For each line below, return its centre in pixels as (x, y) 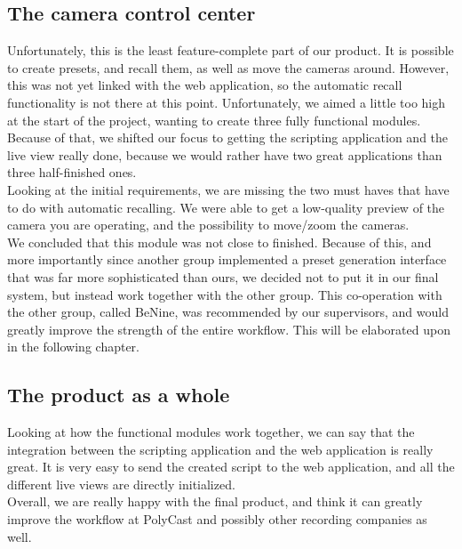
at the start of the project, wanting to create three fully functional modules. (214, 120)
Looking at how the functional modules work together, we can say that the (211, 432)
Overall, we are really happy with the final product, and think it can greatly (215, 501)
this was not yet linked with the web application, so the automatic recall (205, 85)
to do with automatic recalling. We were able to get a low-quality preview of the (226, 207)
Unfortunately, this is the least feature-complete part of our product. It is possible (231, 50)
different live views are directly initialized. (121, 484)
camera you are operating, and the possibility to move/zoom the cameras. (208, 225)
